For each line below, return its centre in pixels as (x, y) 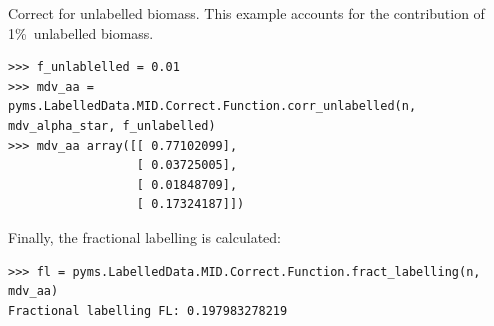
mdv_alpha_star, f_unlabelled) (112, 125)
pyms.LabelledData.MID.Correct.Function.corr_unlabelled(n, (212, 106)
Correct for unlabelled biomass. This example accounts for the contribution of (246, 13)
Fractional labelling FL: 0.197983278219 (148, 310)
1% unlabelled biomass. (81, 32)
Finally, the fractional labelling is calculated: (144, 236)
